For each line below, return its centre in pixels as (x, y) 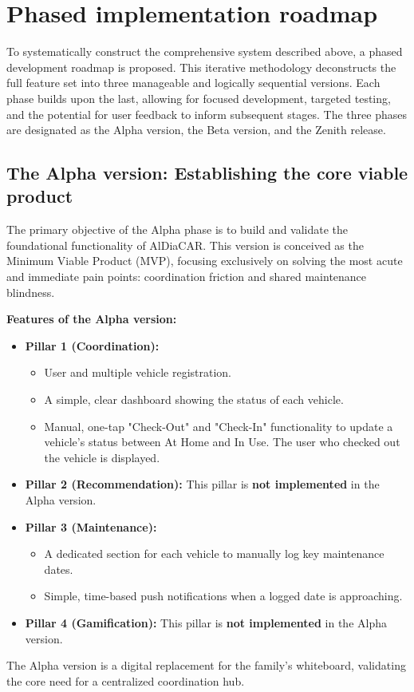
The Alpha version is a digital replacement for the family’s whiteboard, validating (206, 665)
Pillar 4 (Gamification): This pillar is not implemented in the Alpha (206, 622)
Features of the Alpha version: (92, 319)
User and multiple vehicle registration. (138, 372)
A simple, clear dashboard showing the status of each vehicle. (194, 399)
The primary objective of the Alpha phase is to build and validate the (177, 229)
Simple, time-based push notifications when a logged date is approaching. (223, 596)
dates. (59, 569)
